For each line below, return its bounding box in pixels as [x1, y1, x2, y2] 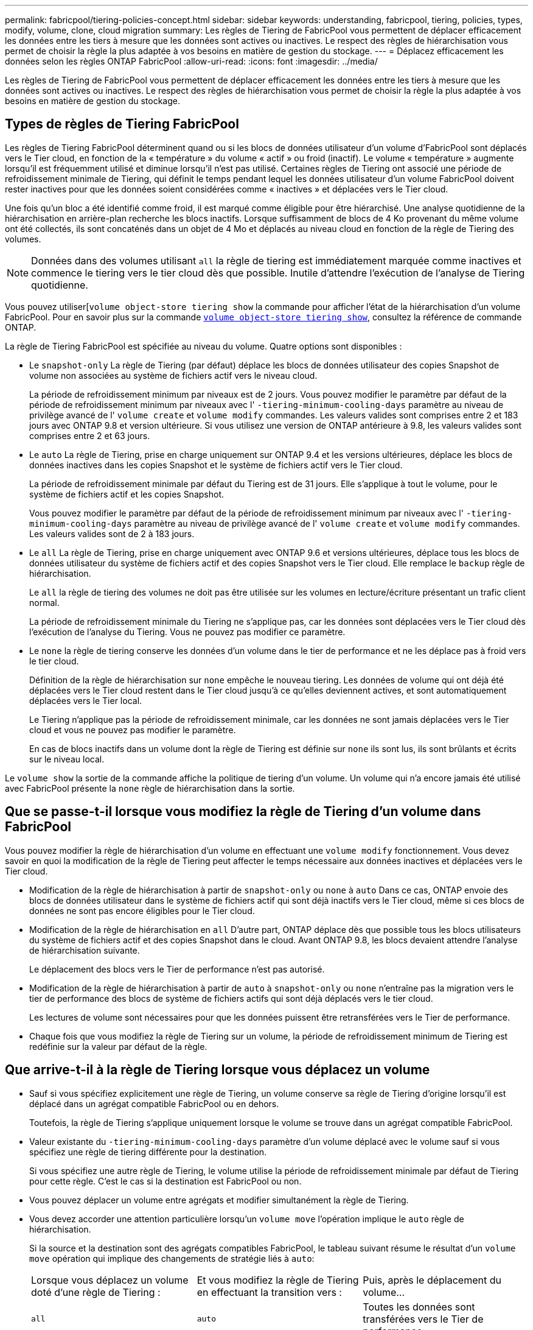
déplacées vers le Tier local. [29, 695, 142, 706]
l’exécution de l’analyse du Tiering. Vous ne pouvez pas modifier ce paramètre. [29, 626, 346, 637]
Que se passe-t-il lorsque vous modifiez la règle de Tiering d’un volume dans [5, 804, 481, 820]
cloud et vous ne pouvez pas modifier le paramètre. [29, 724, 236, 735]
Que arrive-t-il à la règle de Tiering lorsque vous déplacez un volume [5, 1062, 430, 1078]
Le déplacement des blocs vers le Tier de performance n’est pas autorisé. [29, 963, 325, 974]
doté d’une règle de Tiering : [31, 1286, 161, 1298]
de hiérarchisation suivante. [29, 945, 140, 955]
